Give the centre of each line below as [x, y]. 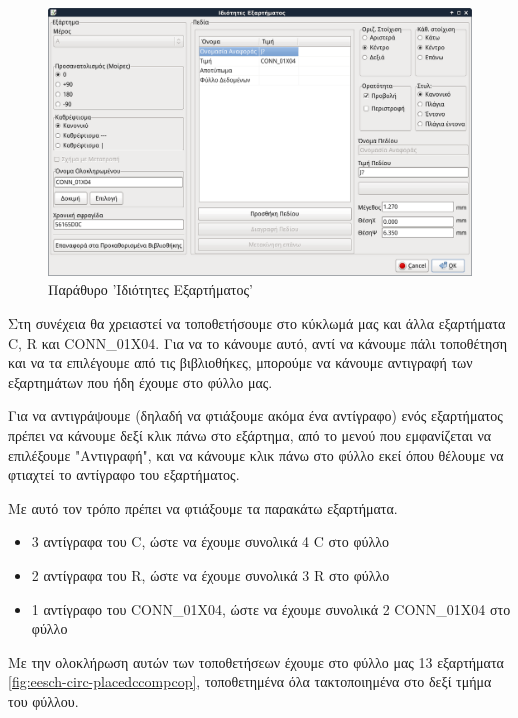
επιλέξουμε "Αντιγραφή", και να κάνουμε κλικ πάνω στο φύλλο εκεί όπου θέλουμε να [256, 454]
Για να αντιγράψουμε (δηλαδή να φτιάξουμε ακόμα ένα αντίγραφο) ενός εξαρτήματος [255, 415]
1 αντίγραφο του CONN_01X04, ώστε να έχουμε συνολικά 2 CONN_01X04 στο [271, 608]
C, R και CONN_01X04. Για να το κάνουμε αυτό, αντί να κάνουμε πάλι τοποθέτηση [258, 342]
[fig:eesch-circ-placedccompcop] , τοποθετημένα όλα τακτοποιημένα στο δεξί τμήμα [250, 681]
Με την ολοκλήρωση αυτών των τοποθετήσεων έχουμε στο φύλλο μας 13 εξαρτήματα [256, 661]
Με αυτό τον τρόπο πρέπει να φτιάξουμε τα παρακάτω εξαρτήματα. [203, 507]
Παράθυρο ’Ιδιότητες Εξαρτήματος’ [150, 289]
